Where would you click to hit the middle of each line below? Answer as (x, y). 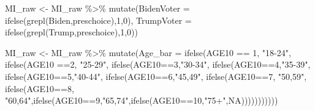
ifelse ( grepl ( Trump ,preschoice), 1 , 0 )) (71, 32)
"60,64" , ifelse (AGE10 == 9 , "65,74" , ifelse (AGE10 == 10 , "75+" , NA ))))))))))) (142, 100)
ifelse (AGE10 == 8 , (40, 88)
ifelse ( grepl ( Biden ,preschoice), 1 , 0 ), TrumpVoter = (98, 20)
